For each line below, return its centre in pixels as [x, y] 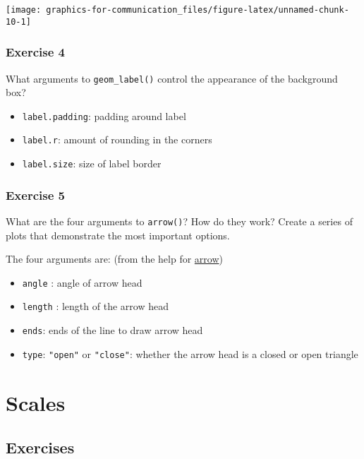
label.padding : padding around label [104, 115]
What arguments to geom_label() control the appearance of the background [172, 78]
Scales [36, 402]
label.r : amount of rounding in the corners [117, 139]
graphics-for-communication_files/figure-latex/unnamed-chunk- [198, 10]
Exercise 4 [35, 52]
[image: [24, 10]
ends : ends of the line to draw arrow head [113, 330]
